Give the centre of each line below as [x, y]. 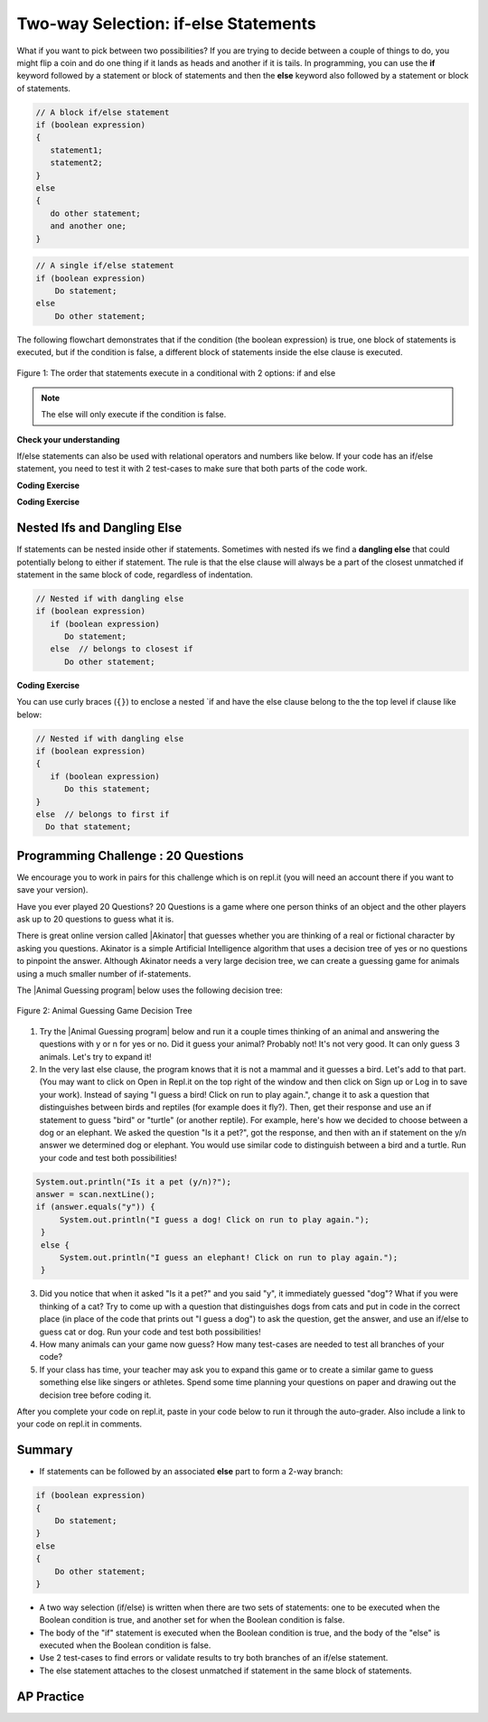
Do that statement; [89, 827]
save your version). [52, 890]
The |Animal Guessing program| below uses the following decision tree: [150, 990]
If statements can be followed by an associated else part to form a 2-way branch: [191, 1472]
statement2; [76, 163]
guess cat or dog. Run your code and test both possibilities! [150, 1332]
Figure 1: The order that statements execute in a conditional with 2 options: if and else [176, 373]
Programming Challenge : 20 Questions [130, 855]
